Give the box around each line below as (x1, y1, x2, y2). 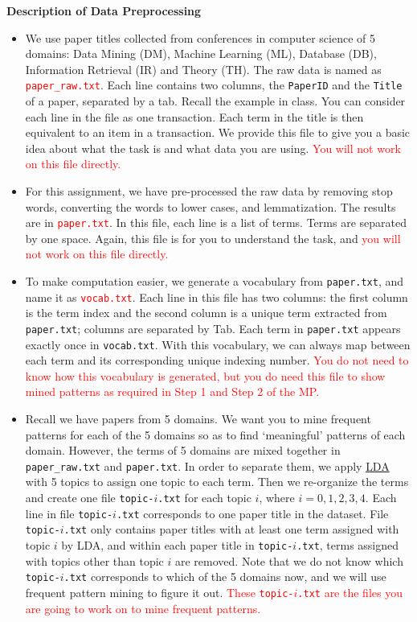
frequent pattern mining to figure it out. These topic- (25, 583, 294, 600)
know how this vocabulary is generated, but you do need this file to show (25, 367, 386, 384)
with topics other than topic (25, 552, 164, 569)
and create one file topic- (25, 489, 154, 506)
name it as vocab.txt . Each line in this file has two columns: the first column (25, 288, 408, 305)
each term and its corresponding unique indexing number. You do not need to (25, 352, 409, 369)
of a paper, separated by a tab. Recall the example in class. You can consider (25, 93, 406, 109)
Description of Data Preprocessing (6, 2, 202, 19)
